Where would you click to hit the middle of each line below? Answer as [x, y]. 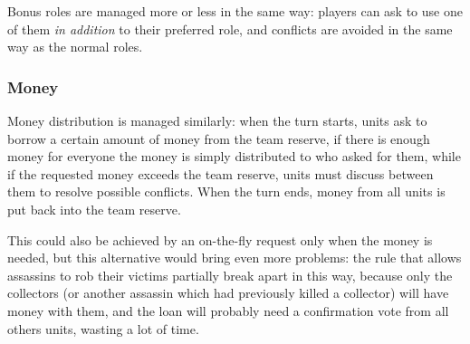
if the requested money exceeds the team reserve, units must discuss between [221, 173]
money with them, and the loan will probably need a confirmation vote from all [228, 310]
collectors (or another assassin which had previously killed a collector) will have [228, 293]
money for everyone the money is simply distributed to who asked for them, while [234, 156]
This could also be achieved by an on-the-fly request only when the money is [220, 239]
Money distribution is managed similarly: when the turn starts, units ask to [217, 120]
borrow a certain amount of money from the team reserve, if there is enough [219, 138]
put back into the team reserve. [94, 209]
